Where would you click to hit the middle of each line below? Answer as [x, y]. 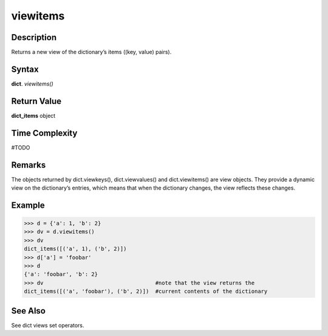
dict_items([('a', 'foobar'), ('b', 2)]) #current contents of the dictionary [146, 291]
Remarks [29, 165]
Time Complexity [44, 133]
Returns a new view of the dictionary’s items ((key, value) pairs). [91, 52]
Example [28, 205]
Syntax [25, 69]
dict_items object [33, 115]
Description [34, 37]
